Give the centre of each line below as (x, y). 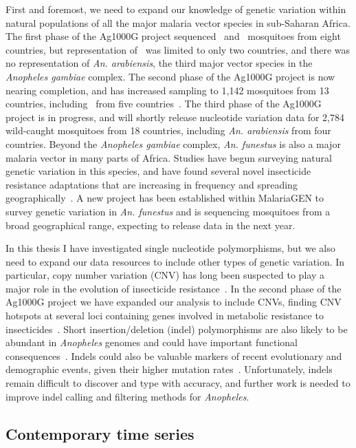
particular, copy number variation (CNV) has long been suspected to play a (165, 275)
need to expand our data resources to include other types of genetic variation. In (175, 261)
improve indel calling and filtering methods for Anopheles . (127, 396)
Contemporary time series (100, 433)
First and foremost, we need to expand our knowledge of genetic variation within (176, 9)
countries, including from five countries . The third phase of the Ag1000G (164, 104)
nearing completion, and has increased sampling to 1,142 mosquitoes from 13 (167, 90)
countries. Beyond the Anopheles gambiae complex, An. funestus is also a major (173, 143)
